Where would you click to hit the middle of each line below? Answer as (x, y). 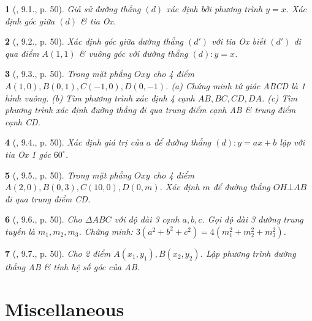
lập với (292, 142)
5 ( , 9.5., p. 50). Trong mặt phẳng (68, 175)
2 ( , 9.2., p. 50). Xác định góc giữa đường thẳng (94, 41)
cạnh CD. (23, 121)
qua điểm (22, 53)
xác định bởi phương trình (215, 9)
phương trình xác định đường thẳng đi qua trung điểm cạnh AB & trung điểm (150, 110)
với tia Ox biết (239, 41)
